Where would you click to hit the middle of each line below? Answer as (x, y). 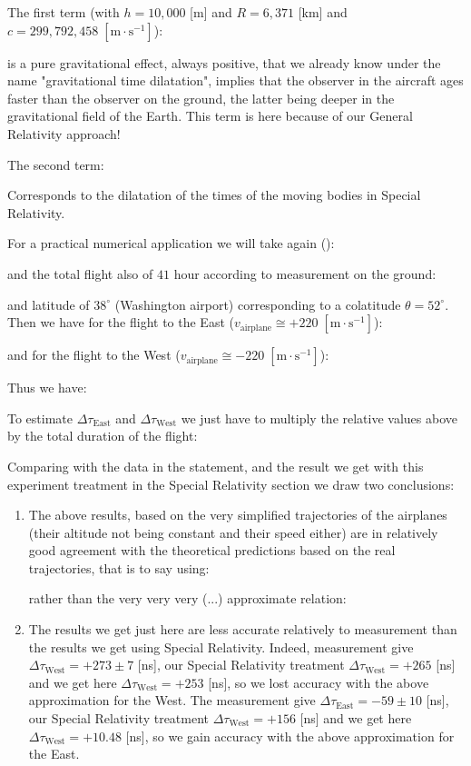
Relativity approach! (64, 133)
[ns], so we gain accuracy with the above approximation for (290, 736)
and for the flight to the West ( (94, 355)
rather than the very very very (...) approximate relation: (187, 598)
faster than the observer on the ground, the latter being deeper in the (201, 98)
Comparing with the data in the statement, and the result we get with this (216, 466)
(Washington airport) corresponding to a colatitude (258, 304)
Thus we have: (47, 388)
